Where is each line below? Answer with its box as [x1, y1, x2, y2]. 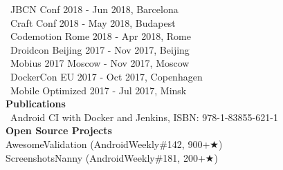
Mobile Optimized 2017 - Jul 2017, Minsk [10, 83, 187, 97]
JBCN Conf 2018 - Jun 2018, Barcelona [10, 2, 179, 16]
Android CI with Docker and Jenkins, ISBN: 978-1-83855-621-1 [10, 109, 278, 124]
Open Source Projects [6, 123, 112, 138]
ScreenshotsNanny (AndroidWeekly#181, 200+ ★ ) [6, 150, 218, 164]
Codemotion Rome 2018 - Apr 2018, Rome [10, 29, 191, 43]
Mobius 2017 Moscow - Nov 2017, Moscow [10, 56, 190, 70]
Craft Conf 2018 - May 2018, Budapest [10, 15, 176, 30]
